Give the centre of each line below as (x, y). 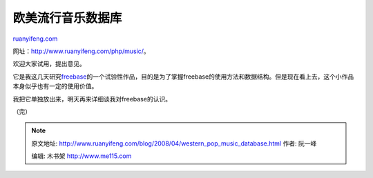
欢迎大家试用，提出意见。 (49, 64)
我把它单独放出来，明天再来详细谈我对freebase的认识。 (92, 99)
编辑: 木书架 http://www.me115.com (82, 156)
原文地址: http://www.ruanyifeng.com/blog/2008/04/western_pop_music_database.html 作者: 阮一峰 (174, 143)
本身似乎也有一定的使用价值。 (55, 86)
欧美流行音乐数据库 (67, 18)
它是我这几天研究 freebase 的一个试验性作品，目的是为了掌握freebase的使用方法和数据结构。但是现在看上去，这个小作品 (183, 77)
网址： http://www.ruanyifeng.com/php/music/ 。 (81, 51)
